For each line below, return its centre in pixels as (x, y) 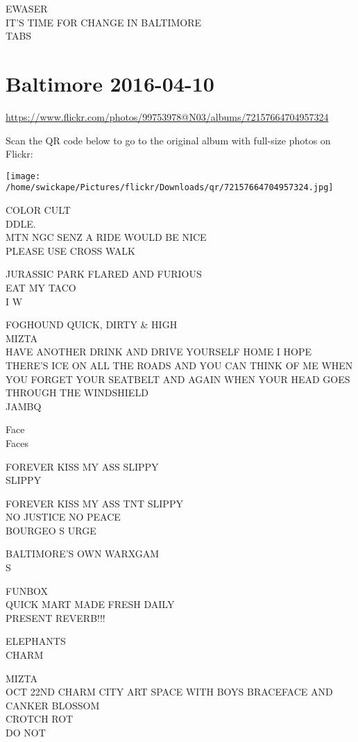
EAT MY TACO (41, 287)
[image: (23, 176)
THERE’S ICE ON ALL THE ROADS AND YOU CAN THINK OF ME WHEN (179, 365)
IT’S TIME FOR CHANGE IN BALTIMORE (104, 22)
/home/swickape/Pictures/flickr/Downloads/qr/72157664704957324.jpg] (170, 188)
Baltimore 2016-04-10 (110, 83)
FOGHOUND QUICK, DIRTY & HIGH (92, 324)
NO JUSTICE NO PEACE (63, 517)
